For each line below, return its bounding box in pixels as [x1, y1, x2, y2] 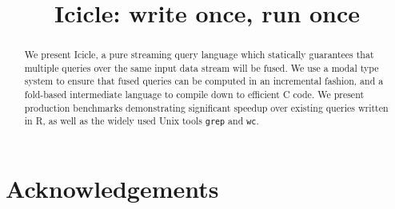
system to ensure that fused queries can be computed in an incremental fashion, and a [24, 74, 384, 88]
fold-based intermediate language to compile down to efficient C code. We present [24, 88, 365, 101]
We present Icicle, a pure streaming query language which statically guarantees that [24, 48, 374, 61]
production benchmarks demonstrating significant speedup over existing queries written [24, 101, 389, 114]
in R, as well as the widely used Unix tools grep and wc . [24, 114, 259, 128]
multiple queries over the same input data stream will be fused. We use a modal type [24, 61, 379, 74]
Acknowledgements [6, 172, 219, 204]
